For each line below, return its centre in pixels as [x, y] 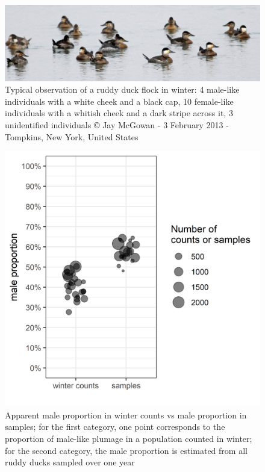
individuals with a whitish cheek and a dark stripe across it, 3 [119, 113]
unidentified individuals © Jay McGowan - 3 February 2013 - [117, 125]
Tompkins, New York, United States [72, 136]
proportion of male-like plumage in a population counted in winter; [129, 439]
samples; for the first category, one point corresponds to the [115, 427]
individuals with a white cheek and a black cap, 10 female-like [119, 101]
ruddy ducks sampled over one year [70, 462]
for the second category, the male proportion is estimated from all [126, 450]
